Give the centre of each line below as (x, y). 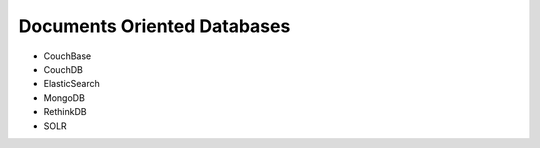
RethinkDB (65, 112)
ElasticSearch (71, 84)
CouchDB (63, 69)
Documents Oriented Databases (154, 26)
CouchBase (67, 56)
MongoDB (64, 97)
